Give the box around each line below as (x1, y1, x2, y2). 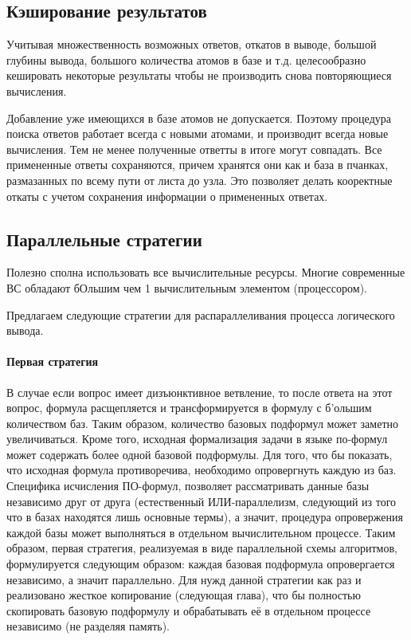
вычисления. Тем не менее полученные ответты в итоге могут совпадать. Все (6, 140, 382, 157)
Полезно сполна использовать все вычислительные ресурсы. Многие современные (6, 264, 405, 281)
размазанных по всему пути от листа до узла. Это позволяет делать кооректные (6, 171, 393, 188)
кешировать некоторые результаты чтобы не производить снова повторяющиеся (6, 67, 392, 84)
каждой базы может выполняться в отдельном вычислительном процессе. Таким (6, 524, 396, 540)
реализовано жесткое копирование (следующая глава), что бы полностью (6, 587, 361, 603)
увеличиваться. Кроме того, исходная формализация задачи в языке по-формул (6, 430, 388, 447)
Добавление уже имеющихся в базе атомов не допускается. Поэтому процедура (6, 109, 391, 126)
